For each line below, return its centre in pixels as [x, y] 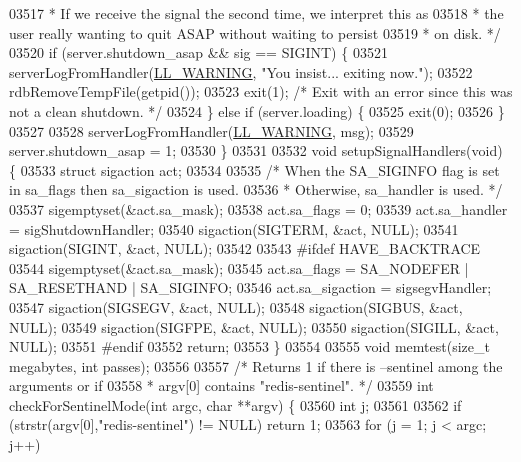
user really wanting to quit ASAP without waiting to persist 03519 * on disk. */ [255, 32]
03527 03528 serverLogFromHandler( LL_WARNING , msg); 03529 [211, 130]
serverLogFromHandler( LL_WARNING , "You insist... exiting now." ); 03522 [241, 71]
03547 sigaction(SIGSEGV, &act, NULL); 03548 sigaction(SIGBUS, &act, [236, 306]
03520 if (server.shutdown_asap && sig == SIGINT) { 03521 [198, 52]
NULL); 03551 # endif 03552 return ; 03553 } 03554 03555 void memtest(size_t [249, 346]
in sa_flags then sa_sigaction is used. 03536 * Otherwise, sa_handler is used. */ [256, 189]
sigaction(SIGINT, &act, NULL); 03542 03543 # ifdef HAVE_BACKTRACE [245, 248]
